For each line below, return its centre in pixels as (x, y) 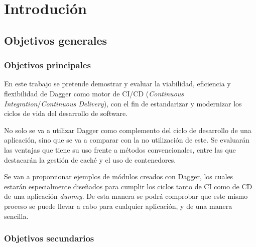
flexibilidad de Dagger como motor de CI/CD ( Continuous (94, 93)
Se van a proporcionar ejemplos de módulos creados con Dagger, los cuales (119, 176)
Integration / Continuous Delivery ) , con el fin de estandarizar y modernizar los (123, 103)
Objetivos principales (47, 65)
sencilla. (16, 216)
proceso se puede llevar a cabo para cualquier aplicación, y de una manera (118, 206)
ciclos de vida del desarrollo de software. (66, 113)
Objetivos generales (56, 40)
